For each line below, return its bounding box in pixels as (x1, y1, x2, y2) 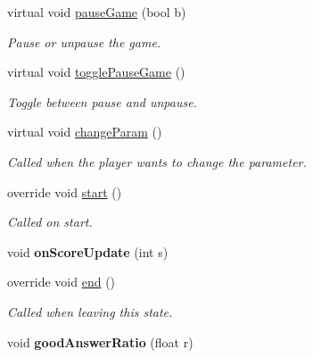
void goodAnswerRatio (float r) (7, 332, 194, 351)
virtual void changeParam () (7, 122, 162, 141)
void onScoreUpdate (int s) (7, 242, 169, 261)
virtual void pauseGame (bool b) (7, 3, 186, 21)
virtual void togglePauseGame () (7, 62, 185, 81)
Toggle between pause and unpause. (7, 92, 197, 111)
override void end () (7, 272, 116, 291)
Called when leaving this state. (7, 302, 173, 321)
